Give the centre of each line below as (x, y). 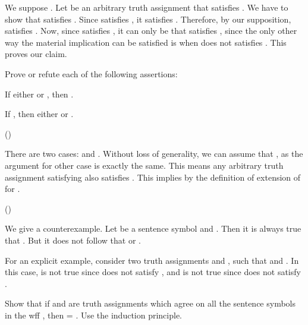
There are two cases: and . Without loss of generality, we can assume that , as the (154, 154)
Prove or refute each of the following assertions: (91, 73)
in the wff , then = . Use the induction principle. (94, 315)
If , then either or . (39, 114)
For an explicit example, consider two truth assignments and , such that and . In (152, 260)
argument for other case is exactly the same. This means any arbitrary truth (144, 165)
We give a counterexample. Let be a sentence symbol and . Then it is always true (153, 228)
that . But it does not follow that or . (73, 240)
